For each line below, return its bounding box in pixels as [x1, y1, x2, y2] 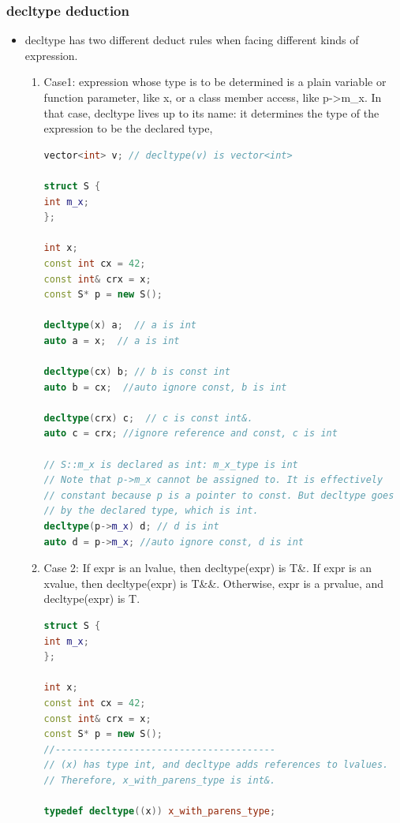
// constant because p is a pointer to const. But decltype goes [43, 489, 394, 501]
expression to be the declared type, [43, 120, 213, 137]
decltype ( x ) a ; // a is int [43, 320, 196, 331]
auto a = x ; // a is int [43, 335, 180, 346]
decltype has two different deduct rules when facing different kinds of [24, 32, 359, 48]
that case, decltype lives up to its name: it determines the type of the [43, 104, 379, 121]
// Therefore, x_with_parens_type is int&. [43, 774, 276, 786]
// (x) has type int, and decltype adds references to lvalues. [43, 759, 389, 771]
